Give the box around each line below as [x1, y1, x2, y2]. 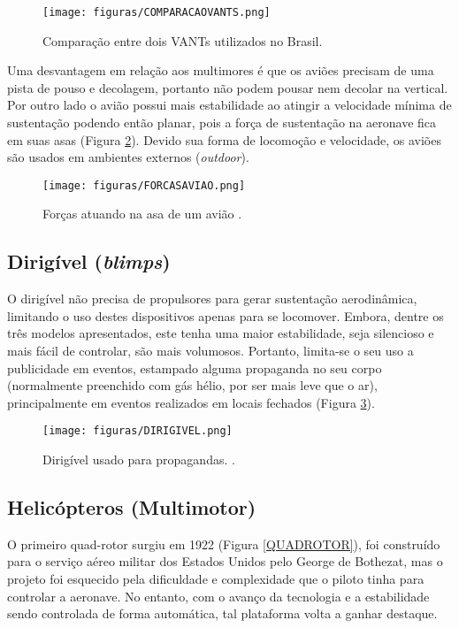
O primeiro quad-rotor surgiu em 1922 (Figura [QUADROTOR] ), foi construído [7, 534, 440, 553]
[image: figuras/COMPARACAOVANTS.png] [42, 6, 271, 19]
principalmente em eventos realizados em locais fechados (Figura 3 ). [7, 393, 375, 411]
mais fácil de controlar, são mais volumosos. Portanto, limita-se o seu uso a [7, 341, 414, 360]
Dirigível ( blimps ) [7, 248, 171, 275]
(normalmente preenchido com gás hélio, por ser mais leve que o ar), [7, 376, 378, 394]
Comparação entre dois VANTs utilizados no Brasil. [42, 31, 323, 50]
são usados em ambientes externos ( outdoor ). [7, 148, 249, 166]
